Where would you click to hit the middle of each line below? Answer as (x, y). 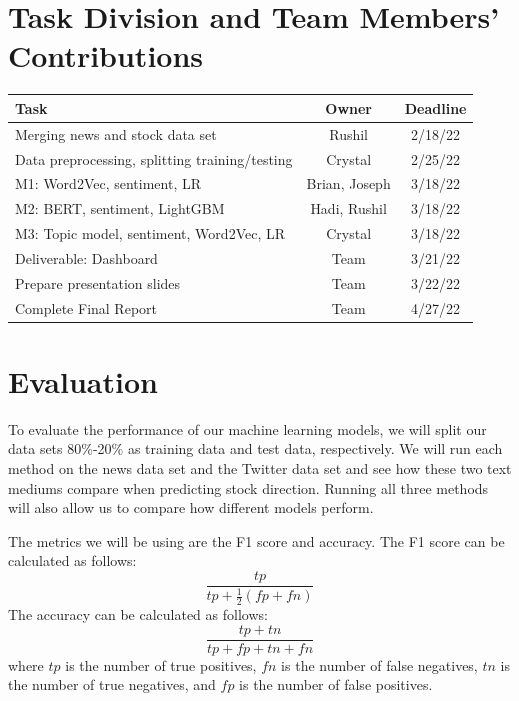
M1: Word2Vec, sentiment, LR (108, 183)
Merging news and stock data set (116, 133)
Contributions (106, 55)
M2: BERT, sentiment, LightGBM (120, 208)
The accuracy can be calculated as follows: (138, 614)
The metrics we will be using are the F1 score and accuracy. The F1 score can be (256, 540)
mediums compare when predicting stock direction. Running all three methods (248, 487)
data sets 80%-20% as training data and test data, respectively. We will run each (255, 448)
